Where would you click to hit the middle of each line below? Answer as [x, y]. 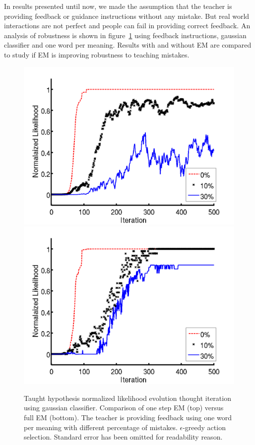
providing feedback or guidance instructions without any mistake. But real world [127, 16]
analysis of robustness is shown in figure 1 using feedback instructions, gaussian [125, 35]
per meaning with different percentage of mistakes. [101, 427]
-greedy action [204, 427]
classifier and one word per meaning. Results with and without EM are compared [128, 45]
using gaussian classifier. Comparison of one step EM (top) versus [124, 408]
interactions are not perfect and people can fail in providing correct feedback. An [127, 26]
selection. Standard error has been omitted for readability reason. [123, 437]
